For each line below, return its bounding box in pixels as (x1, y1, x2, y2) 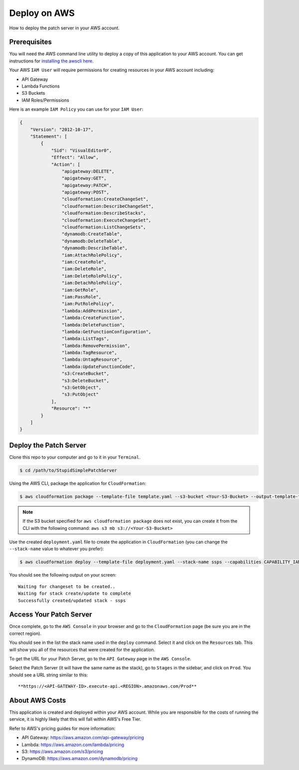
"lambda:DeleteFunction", (61, 322, 125, 327)
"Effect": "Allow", (51, 154, 99, 160)
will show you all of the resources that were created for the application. (9, 646, 155, 652)
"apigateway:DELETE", (61, 168, 115, 174)
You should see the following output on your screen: (9, 572, 117, 578)
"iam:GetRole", (61, 287, 99, 293)
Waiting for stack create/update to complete (18, 591, 132, 597)
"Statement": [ (30, 134, 67, 139)
